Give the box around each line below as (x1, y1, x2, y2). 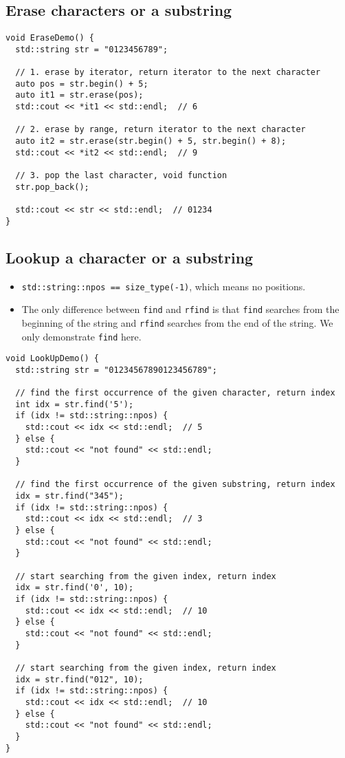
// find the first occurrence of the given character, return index (15, 388, 335, 398)
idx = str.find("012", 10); (15, 674, 144, 684)
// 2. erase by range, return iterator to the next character (15, 124, 306, 135)
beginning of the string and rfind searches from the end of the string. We (21, 315, 333, 329)
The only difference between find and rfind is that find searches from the (21, 302, 340, 316)
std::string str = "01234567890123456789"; (15, 365, 217, 375)
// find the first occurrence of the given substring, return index (15, 479, 335, 490)
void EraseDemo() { (5, 33, 94, 43)
